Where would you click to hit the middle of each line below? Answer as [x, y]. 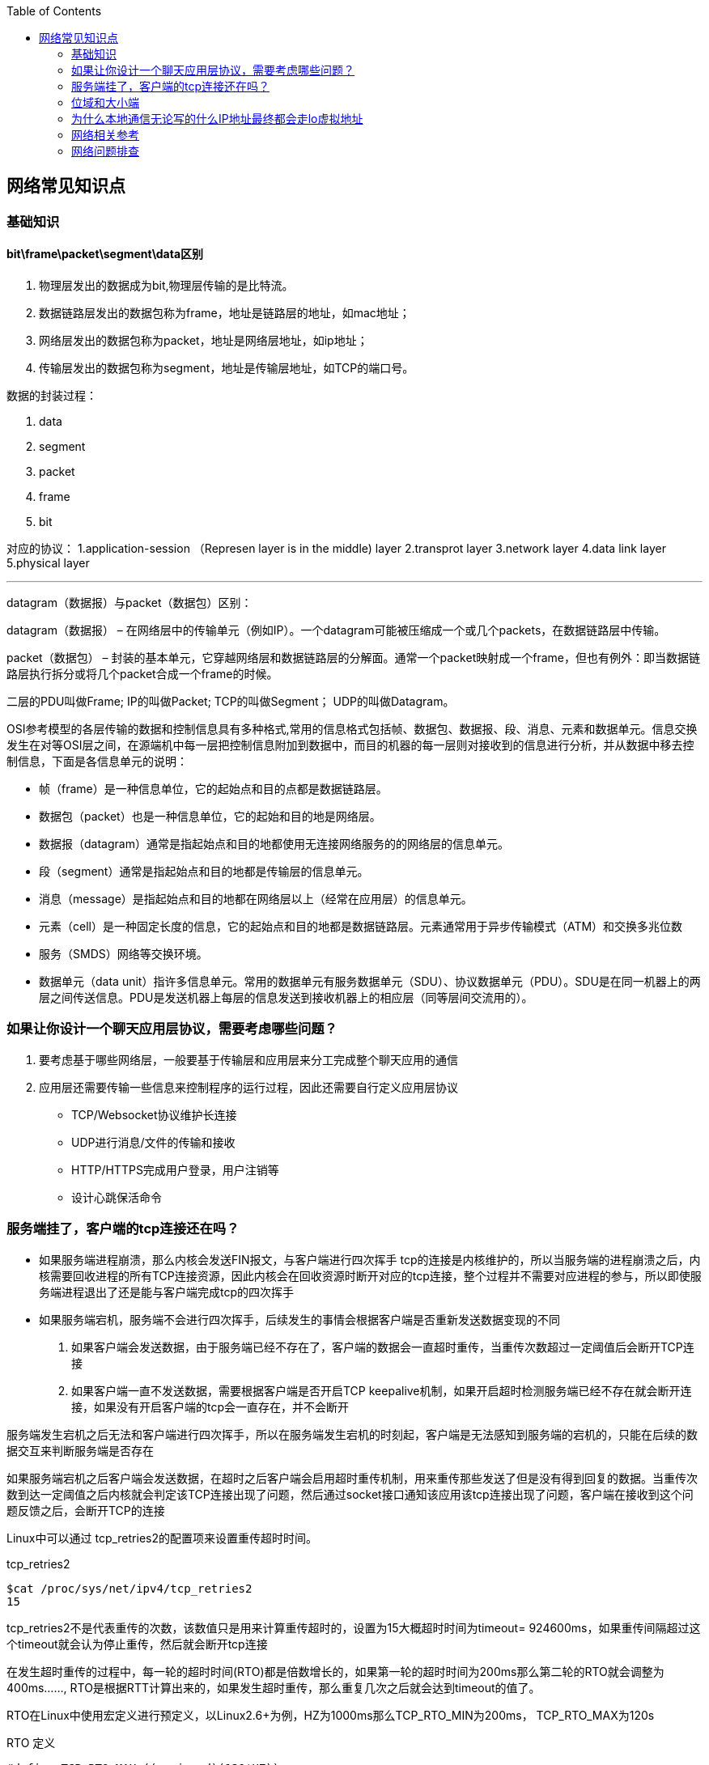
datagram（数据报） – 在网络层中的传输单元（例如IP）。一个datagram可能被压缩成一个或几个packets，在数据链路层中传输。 [336, 630]
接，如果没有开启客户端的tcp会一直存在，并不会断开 [210, 1406]
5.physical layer [48, 563]
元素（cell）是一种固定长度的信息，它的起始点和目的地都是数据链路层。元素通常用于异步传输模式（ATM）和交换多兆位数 [361, 927]
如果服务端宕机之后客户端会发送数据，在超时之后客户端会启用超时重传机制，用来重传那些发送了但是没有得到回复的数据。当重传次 [352, 1478]
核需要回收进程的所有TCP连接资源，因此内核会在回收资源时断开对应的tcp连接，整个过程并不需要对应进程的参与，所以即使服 [370, 1275]
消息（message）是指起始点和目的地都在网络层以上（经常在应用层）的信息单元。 [256, 899]
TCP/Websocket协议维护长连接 [154, 1114]
